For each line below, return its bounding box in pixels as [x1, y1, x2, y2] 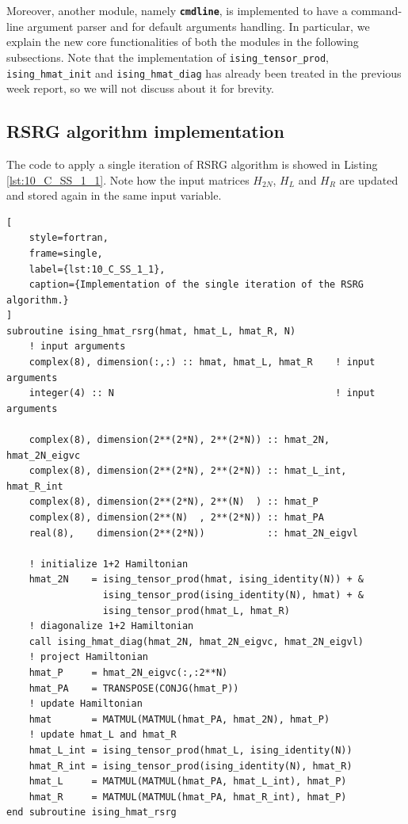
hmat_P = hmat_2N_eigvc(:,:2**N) [29, 666, 228, 678]
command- [351, 2, 402, 18]
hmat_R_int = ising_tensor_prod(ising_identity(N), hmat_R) [29, 760, 353, 772]
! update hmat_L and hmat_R [29, 729, 177, 741]
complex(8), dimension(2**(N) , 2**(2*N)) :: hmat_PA [29, 512, 324, 524]
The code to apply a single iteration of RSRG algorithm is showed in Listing [6, 155, 378, 172]
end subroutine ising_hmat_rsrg [6, 807, 177, 818]
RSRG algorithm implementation [6, 119, 284, 143]
